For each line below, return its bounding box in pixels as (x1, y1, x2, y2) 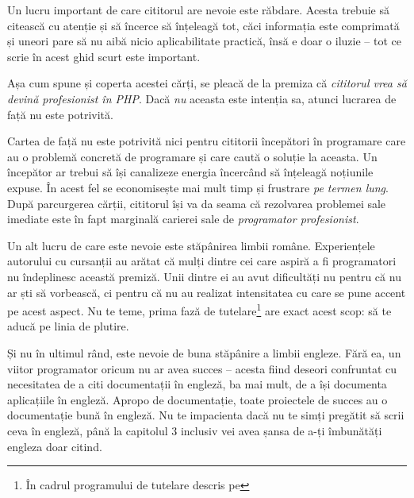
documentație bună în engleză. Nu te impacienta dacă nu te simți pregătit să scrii (7, 407, 404, 423)
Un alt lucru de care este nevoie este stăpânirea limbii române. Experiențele (7, 237, 375, 253)
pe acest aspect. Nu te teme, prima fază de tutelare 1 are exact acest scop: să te (7, 300, 392, 318)
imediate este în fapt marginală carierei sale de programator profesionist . (7, 210, 359, 227)
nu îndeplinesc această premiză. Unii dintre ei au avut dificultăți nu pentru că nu (7, 268, 401, 284)
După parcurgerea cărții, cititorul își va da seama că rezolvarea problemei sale (7, 195, 386, 211)
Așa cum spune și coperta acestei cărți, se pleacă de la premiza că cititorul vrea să (7, 75, 407, 91)
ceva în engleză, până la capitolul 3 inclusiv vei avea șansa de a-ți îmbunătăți (7, 422, 382, 438)
